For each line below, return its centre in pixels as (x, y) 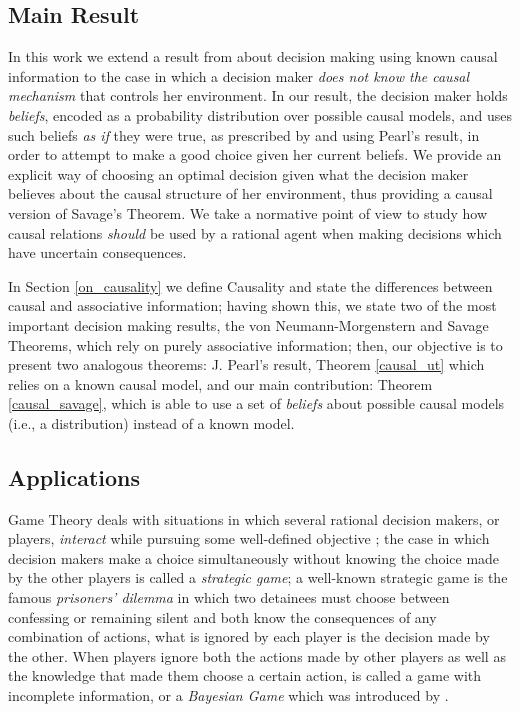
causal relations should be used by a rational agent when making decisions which (255, 232)
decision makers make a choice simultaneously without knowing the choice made (254, 557)
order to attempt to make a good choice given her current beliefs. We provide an (255, 154)
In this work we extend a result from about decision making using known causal (253, 56)
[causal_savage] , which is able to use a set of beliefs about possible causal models (256, 403)
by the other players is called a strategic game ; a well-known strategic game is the (258, 577)
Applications (74, 476)
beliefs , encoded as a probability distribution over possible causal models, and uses (260, 114)
